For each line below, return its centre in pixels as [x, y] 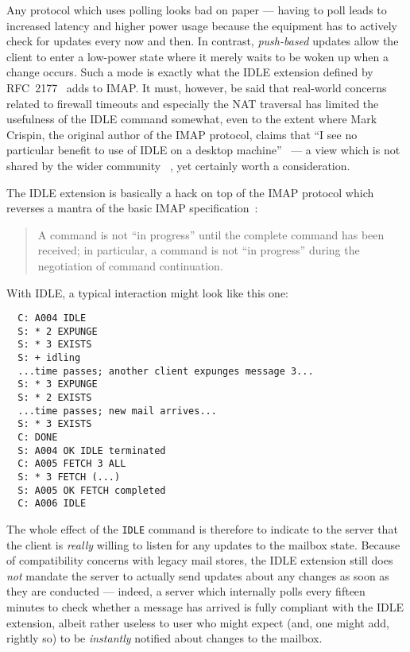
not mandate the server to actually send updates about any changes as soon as [198, 575]
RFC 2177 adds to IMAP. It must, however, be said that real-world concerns [197, 87]
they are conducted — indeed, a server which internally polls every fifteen [186, 591]
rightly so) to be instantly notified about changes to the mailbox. [164, 638]
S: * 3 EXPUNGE [58, 384]
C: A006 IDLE [52, 504]
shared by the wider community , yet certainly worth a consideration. [178, 165]
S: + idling [49, 358]
